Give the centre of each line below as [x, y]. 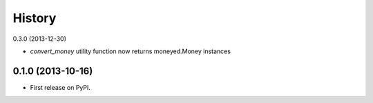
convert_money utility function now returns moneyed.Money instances [131, 51]
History [35, 18]
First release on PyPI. [60, 87]
